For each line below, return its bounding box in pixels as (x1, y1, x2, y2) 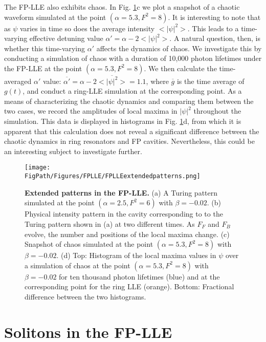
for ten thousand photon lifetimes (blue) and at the (59, 271, 220, 282)
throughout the (193, 105, 241, 116)
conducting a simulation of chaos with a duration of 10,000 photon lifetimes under (4, 53, 262, 63)
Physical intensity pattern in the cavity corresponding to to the (25, 208, 223, 219)
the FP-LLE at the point (4, 62, 82, 73)
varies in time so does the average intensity (19, 23, 155, 33)
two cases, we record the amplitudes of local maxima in (4, 105, 178, 116)
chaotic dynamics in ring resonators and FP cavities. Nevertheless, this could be (4, 136, 255, 146)
